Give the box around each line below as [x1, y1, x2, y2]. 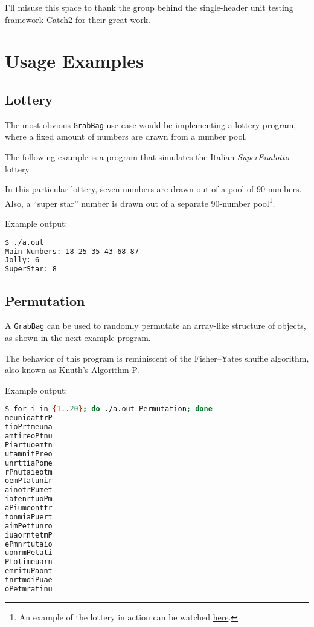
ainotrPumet [5, 486, 53, 495]
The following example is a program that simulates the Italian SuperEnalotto [5, 151, 289, 163]
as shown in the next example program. [5, 331, 151, 343]
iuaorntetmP [5, 530, 53, 539]
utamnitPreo [5, 449, 53, 458]
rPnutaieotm [5, 467, 53, 476]
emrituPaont [5, 567, 53, 576]
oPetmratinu [5, 584, 53, 593]
